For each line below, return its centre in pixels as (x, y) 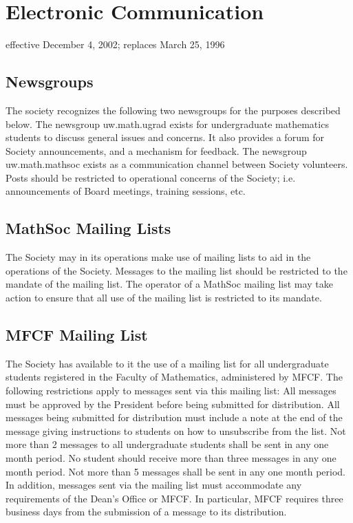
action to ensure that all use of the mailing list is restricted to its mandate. (164, 298)
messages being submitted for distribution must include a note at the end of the (174, 417)
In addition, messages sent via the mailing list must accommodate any (154, 485)
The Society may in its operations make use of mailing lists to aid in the (158, 257)
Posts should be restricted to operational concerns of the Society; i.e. (151, 177)
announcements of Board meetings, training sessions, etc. (126, 191)
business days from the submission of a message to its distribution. (146, 512)
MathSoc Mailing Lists (88, 228)
